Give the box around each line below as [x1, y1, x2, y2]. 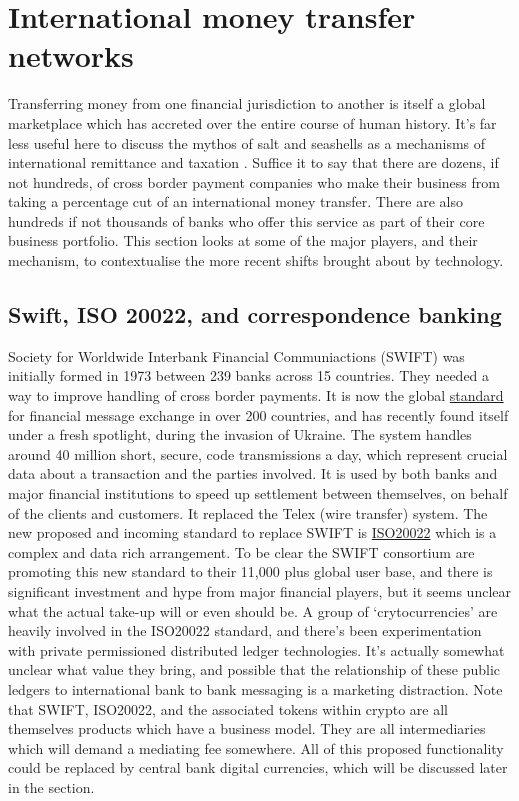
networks [8, 35, 134, 76]
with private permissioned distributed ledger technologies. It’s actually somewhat [8, 639, 505, 660]
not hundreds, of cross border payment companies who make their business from [8, 171, 500, 192]
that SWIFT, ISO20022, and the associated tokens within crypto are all [8, 698, 448, 719]
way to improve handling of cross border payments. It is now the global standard [8, 385, 504, 406]
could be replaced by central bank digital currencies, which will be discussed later [8, 757, 508, 778]
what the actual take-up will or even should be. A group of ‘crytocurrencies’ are [8, 600, 498, 621]
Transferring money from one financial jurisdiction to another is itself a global [8, 93, 486, 114]
